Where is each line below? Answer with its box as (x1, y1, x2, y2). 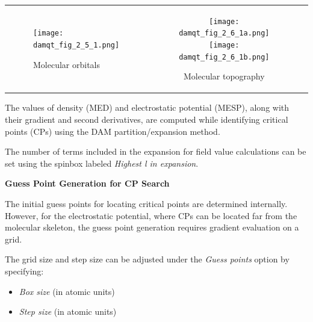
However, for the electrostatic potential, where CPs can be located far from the (5, 209, 297, 221)
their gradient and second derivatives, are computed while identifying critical (5, 113, 288, 126)
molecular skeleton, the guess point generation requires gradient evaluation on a (5, 221, 299, 234)
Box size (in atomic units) (19, 285, 115, 297)
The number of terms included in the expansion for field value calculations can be (5, 145, 306, 158)
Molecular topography (183, 70, 265, 82)
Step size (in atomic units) (19, 305, 117, 318)
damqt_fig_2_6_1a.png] (179, 29, 270, 38)
